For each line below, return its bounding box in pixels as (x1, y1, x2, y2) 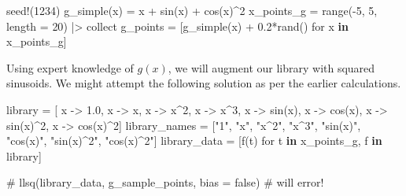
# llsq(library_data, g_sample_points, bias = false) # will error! (6, 174, 324, 190)
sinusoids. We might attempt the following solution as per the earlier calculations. (6, 75, 401, 91)
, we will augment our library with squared (168, 59, 375, 76)
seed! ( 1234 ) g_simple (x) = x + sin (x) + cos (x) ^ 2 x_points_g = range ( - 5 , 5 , (6, 2, 378, 18)
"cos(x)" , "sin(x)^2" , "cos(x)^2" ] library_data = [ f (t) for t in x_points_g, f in (6, 132, 382, 149)
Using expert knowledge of (6, 59, 134, 76)
